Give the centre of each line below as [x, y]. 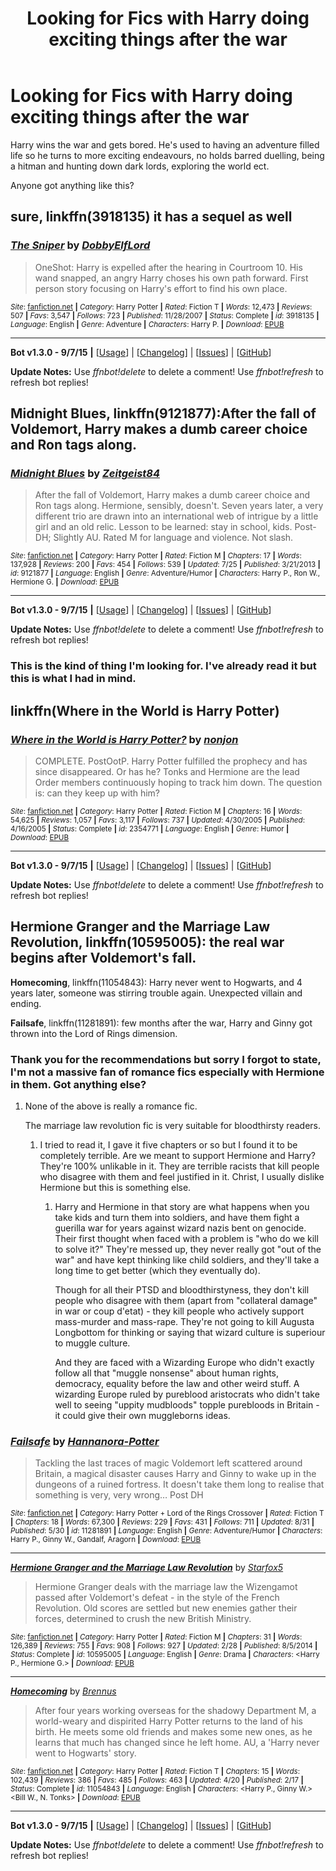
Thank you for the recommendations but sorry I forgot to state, [166, 1059]
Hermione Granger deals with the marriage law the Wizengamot [166, 1587]
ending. [26, 1003]
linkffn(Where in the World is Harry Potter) [145, 710]
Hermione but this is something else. [115, 1188]
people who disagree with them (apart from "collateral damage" [186, 1301]
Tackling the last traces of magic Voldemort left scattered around [168, 1463]
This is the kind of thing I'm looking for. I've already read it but [163, 666]
